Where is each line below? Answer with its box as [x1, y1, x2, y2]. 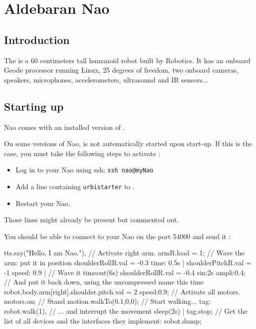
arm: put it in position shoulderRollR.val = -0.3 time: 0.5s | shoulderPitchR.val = [4, 257, 252, 268]
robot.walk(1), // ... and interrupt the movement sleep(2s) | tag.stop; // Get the [4, 306, 248, 316]
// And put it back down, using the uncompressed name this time [4, 277, 204, 287]
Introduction [4, 32, 70, 47]
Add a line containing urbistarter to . [15, 181, 135, 191]
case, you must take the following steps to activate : [4, 148, 160, 158]
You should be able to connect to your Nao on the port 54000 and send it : [4, 231, 231, 241]
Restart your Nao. [15, 198, 71, 208]
